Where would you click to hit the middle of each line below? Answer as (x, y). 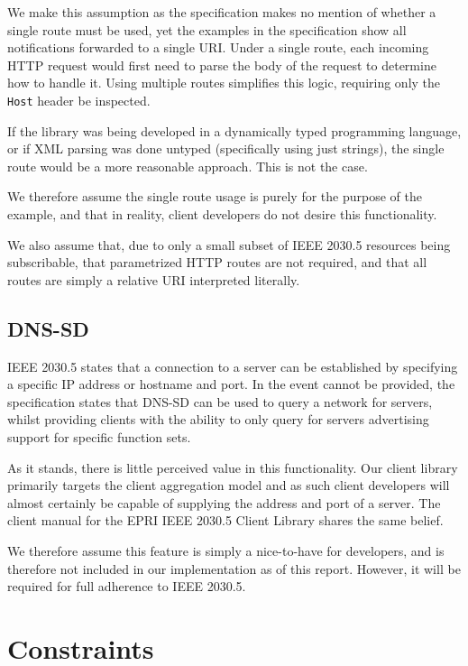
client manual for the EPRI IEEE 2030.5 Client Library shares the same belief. (225, 520)
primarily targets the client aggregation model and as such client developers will (229, 485)
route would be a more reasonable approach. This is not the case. (188, 166)
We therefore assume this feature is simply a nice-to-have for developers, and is (226, 550)
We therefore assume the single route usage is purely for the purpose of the (215, 196)
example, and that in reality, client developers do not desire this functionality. (222, 214)
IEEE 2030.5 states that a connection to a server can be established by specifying (233, 366)
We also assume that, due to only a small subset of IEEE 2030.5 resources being (229, 244)
